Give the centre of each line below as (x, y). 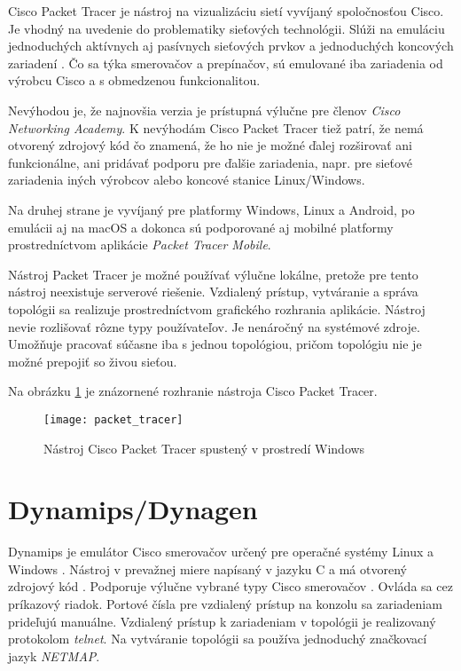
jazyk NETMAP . (54, 655)
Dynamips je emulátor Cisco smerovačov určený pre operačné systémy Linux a (221, 552)
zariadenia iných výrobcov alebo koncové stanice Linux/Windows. (187, 180)
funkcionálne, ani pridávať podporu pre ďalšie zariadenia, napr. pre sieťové (210, 162)
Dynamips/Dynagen (133, 509)
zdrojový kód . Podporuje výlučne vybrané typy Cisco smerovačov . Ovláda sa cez (230, 586)
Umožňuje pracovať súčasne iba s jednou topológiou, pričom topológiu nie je (215, 344)
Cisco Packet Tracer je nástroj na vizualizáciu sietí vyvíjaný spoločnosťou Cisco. (226, 11)
